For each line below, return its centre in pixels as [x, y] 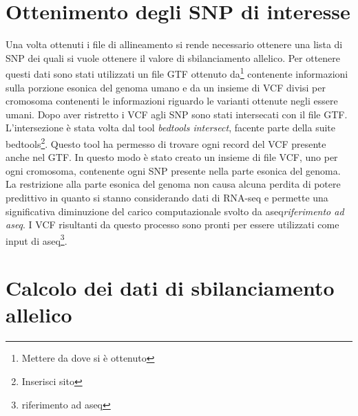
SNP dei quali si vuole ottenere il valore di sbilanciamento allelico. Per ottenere [173, 57]
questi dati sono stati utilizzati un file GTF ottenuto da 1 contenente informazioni [177, 73]
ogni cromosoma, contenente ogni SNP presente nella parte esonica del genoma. [173, 170]
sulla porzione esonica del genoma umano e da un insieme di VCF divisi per [166, 87]
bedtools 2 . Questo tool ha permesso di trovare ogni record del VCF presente [166, 142]
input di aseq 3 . [36, 239]
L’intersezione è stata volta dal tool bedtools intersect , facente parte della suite [171, 128]
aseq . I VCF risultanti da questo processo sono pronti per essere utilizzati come [172, 225]
